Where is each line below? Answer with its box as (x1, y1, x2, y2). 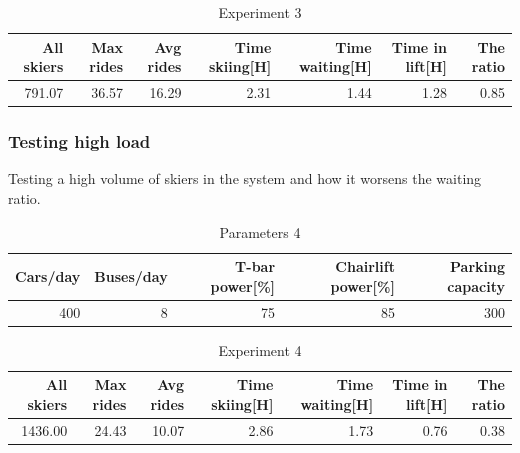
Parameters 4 (219, 221, 301, 242)
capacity (447, 275, 505, 296)
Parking (450, 256, 505, 277)
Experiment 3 (218, 2, 302, 22)
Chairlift (335, 256, 395, 277)
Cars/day (15, 265, 81, 286)
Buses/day (94, 265, 168, 286)
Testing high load (8, 129, 151, 154)
